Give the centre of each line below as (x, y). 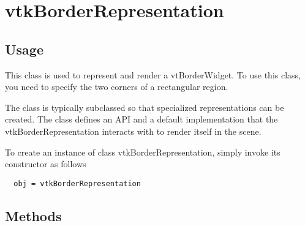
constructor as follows (46, 164)
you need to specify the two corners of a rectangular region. (117, 87)
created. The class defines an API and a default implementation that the (141, 119)
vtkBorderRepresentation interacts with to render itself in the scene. (133, 131)
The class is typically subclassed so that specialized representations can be (145, 107)
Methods (33, 215)
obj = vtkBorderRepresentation (77, 183)
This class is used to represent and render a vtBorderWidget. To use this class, (153, 74)
